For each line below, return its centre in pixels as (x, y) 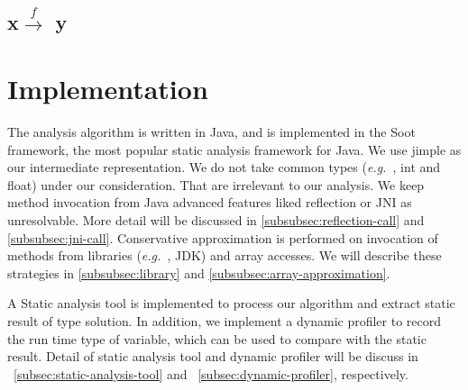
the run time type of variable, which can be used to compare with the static (217, 338)
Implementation (108, 89)
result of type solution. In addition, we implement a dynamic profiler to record (225, 321)
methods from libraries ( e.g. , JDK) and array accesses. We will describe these (225, 255)
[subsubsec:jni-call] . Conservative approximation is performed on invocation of (223, 237)
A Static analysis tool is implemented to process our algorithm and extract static (231, 303)
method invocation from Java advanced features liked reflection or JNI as (210, 202)
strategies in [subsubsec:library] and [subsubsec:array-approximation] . (199, 272)
